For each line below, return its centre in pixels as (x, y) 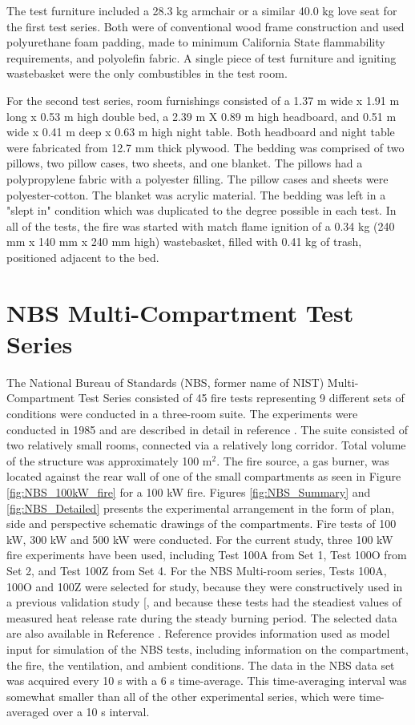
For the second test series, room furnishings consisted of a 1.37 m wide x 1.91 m (203, 100)
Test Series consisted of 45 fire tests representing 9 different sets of (241, 398)
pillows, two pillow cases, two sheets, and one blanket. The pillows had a (185, 163)
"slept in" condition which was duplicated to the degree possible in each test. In (201, 210)
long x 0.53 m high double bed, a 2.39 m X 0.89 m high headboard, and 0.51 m (201, 116)
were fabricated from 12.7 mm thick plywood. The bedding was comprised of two (205, 147)
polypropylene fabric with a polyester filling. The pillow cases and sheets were (197, 178)
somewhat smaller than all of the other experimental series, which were (181, 696)
